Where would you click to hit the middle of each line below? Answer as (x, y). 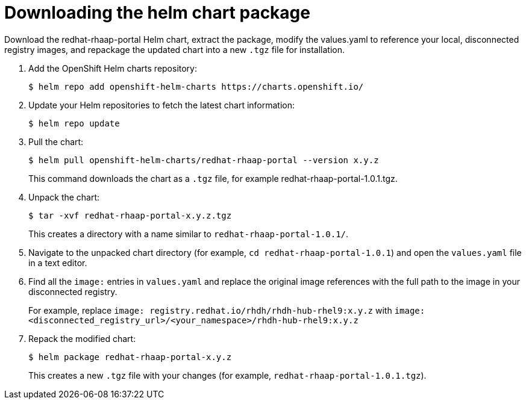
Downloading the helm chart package (157, 13)
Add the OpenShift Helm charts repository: (113, 68)
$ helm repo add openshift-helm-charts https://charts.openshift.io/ (196, 86)
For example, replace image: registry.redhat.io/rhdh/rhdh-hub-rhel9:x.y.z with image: (227, 310)
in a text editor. (58, 263)
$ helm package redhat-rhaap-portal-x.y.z (130, 357)
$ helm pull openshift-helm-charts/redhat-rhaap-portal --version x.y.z (204, 160)
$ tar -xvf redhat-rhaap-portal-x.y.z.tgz (130, 215)
